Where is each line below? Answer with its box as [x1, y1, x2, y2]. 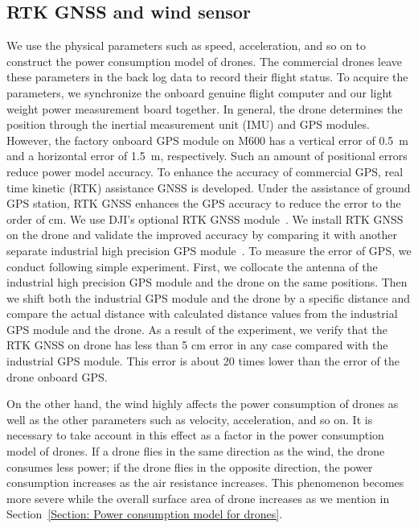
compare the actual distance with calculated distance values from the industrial [6, 305, 398, 322]
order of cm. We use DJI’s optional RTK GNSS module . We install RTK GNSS [6, 210, 404, 227]
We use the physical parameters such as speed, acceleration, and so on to [6, 37, 367, 54]
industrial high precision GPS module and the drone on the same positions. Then [6, 274, 408, 291]
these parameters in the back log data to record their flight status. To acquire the [6, 68, 408, 85]
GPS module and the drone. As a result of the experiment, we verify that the [6, 320, 387, 337]
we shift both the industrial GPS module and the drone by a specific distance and [6, 289, 410, 306]
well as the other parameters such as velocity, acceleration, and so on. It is [6, 410, 373, 427]
